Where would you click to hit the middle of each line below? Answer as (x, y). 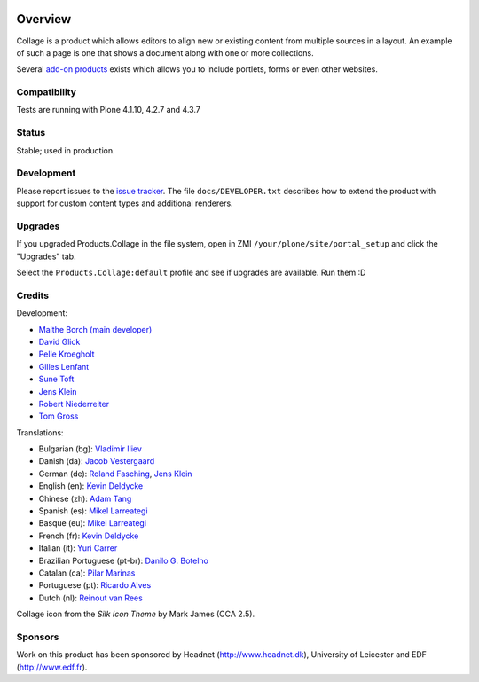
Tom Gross (59, 416)
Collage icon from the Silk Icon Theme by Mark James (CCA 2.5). (136, 614)
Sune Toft (56, 379)
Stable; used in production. (66, 150)
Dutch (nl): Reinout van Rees (91, 598)
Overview (44, 19)
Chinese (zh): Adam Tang (85, 498)
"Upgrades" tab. (46, 256)
